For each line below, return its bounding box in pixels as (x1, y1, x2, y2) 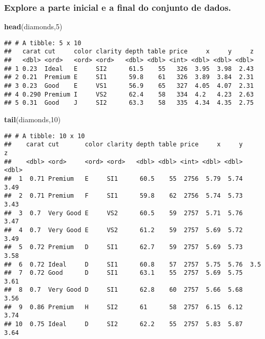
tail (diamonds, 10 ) (4, 114, 61, 125)
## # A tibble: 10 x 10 (4, 132, 85, 140)
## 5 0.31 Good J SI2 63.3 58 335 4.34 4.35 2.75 (4, 99, 254, 107)
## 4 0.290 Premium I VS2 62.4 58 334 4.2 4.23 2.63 (4, 90, 254, 98)
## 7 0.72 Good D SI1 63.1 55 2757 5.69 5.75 (4, 269, 243, 277)
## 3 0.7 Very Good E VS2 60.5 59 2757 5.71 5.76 (4, 209, 243, 217)
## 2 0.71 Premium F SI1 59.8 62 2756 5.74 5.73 (4, 192, 243, 200)
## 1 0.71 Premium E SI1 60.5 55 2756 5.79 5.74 (4, 175, 243, 182)
